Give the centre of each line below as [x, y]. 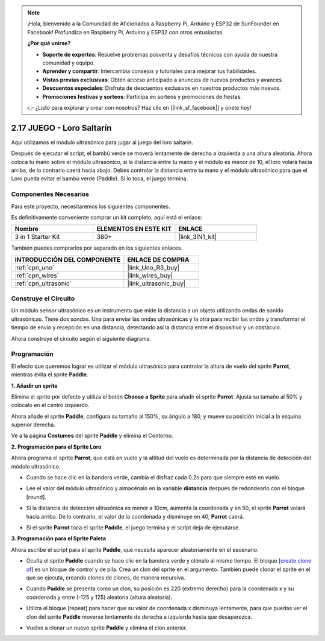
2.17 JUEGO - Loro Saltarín [61, 128]
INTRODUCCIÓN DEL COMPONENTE [68, 259]
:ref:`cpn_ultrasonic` [43, 283]
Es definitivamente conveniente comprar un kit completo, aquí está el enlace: [107, 217]
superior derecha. [33, 425]
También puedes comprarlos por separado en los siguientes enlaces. [97, 248]
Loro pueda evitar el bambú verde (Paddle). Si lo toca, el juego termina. [100, 178]
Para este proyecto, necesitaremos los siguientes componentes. [91, 206]
